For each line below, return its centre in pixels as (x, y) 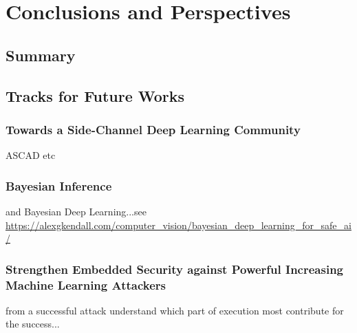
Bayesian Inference (59, 185)
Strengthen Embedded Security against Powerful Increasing (175, 269)
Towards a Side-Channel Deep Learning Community (153, 129)
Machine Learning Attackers (86, 284)
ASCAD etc (31, 155)
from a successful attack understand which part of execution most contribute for (175, 310)
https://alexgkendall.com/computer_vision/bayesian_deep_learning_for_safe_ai (178, 225)
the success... (33, 324)
